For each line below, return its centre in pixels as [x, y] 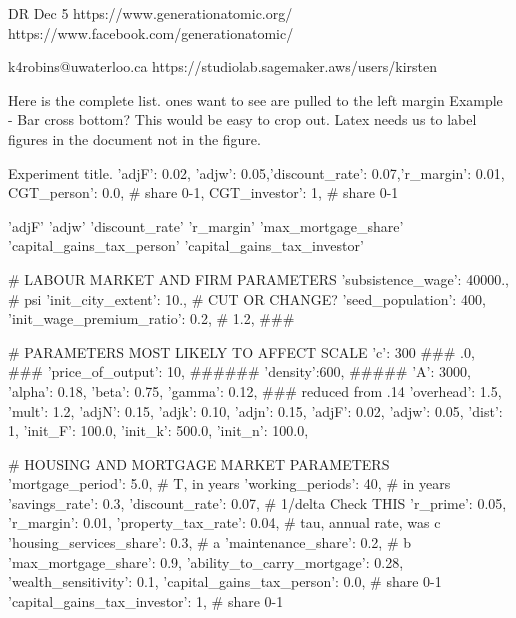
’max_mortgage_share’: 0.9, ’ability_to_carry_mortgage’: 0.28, [206, 561]
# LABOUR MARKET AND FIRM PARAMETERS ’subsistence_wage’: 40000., [258, 278]
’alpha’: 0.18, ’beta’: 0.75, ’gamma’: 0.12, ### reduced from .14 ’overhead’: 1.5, [255, 390]
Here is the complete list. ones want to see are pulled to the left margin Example [255, 99]
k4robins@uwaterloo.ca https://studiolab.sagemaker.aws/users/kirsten [223, 66]
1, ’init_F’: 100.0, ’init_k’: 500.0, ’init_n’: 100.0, [158, 430]
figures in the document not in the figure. [134, 138]
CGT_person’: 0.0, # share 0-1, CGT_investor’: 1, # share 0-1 [203, 192]
